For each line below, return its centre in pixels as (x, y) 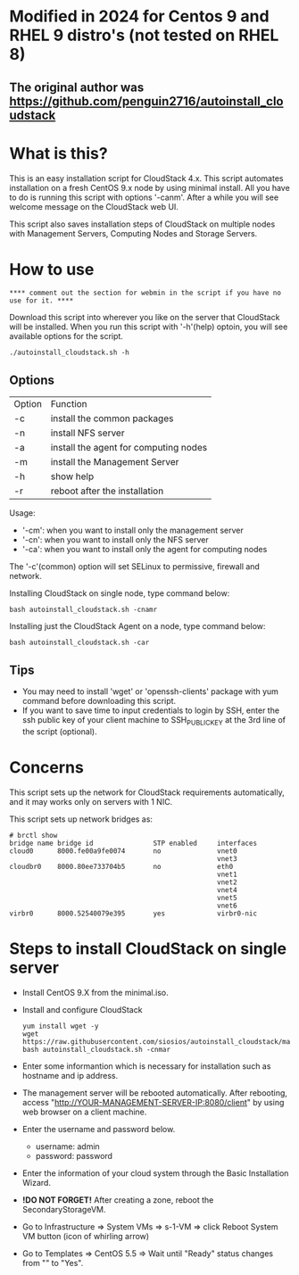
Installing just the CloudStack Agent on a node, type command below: (137, 626)
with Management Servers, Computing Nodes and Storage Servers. (133, 233)
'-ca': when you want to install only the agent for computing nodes (145, 550)
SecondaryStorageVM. (64, 1209)
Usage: (22, 513)
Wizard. (37, 1182)
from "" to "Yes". (53, 1263)
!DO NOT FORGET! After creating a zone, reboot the (118, 1200)
